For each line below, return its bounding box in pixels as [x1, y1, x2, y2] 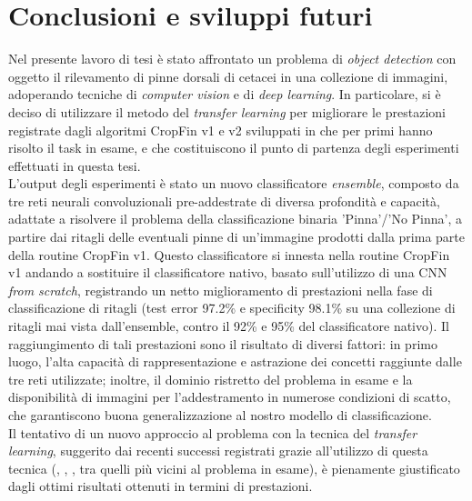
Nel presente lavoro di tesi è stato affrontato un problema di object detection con [8, 49, 457, 68]
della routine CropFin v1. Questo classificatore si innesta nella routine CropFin [8, 245, 450, 264]
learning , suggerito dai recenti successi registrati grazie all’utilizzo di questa [8, 441, 428, 460]
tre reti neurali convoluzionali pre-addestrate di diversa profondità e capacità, [8, 191, 440, 210]
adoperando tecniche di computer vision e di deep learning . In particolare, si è [8, 85, 441, 104]
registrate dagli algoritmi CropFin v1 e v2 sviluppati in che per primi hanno [8, 120, 433, 139]
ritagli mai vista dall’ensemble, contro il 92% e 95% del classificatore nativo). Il [8, 316, 449, 336]
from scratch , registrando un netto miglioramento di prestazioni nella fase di [8, 280, 433, 299]
